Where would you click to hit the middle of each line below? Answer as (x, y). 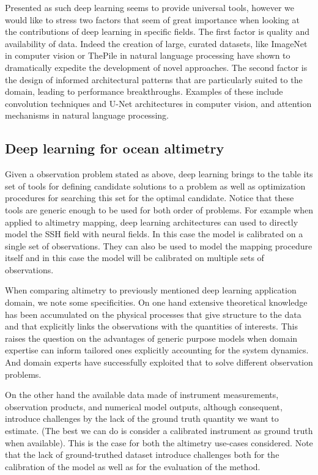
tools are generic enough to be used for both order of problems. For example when (159, 209)
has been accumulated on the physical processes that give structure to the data (153, 314)
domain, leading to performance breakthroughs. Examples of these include (144, 91)
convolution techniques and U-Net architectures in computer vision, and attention (158, 103)
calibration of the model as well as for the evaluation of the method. (133, 466)
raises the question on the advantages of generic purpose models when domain (151, 338)
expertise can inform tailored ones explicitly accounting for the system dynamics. (157, 350)
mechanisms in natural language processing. (87, 115)
